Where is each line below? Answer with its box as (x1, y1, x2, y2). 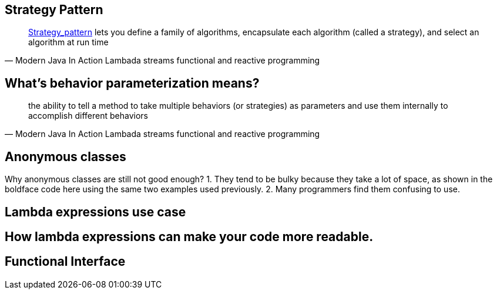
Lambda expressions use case (5, 204, 186, 219)
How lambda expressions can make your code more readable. (5, 229, 374, 244)
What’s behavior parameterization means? (5, 75, 260, 91)
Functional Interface (5, 254, 126, 269)
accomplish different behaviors (28, 111, 148, 121)
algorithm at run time (28, 37, 109, 48)
